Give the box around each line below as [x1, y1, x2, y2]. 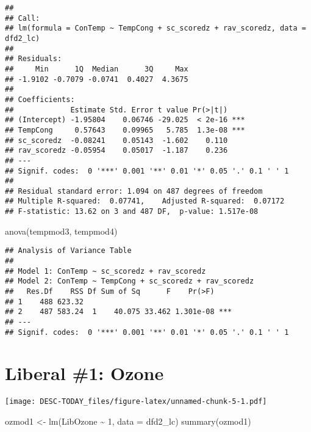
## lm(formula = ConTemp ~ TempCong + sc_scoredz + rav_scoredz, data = [5, 24, 306, 33]
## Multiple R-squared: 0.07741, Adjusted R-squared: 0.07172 [5, 197, 285, 206]
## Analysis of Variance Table [5, 246, 132, 255]
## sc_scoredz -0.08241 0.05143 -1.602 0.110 [5, 136, 228, 145]
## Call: [5, 13, 40, 23]
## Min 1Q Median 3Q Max [5, 64, 188, 73]
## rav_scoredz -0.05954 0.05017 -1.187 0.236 [5, 146, 228, 155]
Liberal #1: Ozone [5, 361, 164, 386]
